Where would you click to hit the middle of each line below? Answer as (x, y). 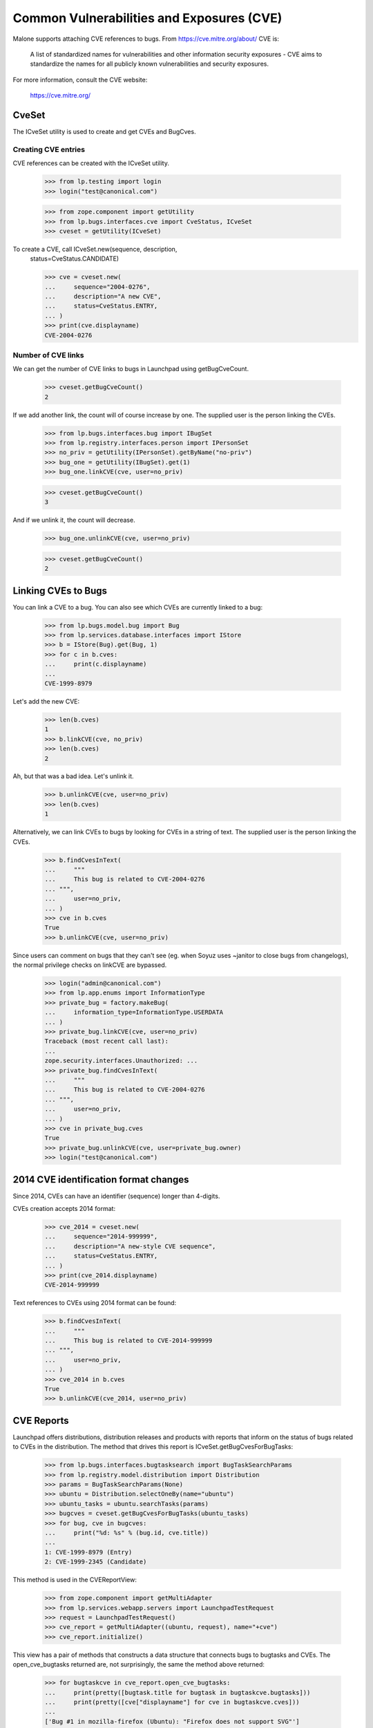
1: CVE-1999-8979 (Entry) (88, 1552)
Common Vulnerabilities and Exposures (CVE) (147, 18)
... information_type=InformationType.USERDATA (134, 1012)
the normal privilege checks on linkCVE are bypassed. (90, 965)
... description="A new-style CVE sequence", (130, 1246)
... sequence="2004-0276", (98, 287)
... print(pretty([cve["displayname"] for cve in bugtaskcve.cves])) (172, 1702)
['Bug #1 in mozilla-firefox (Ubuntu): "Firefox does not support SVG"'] (172, 1721)
